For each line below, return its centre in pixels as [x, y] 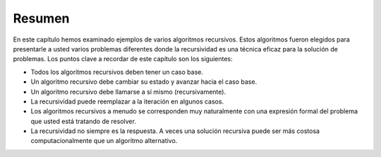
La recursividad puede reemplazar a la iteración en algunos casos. [127, 101]
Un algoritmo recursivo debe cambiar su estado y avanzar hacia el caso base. [144, 82]
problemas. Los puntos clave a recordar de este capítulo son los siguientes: [123, 59]
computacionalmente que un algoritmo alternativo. [104, 141]
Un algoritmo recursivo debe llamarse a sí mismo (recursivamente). [128, 92]
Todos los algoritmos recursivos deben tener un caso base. [117, 72]
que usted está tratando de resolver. [84, 121]
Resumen [41, 18]
